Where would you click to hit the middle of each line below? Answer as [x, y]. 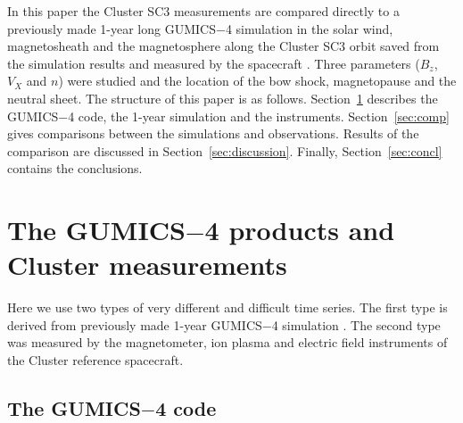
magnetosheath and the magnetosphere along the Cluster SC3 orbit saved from [223, 46]
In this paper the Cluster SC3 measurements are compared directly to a [203, 11]
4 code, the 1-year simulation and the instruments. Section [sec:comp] [259, 116]
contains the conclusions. [75, 168]
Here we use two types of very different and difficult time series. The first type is [227, 307]
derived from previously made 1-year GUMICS [135, 324]
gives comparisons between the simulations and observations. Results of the [213, 133]
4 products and [300, 230]
